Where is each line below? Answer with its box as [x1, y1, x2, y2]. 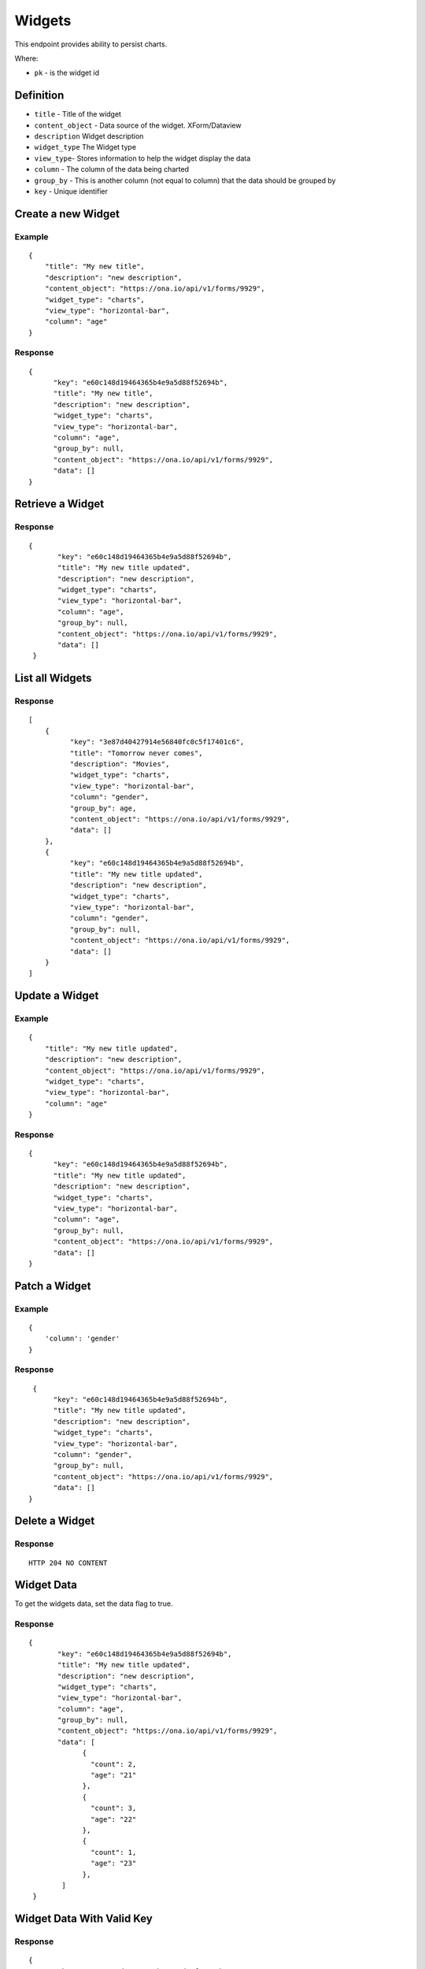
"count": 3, [91, 1804, 137, 1813]
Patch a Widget [14, 1279, 91, 1292]
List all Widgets [14, 672, 92, 685]
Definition [14, 89, 65, 102]
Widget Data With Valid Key [14, 1912, 153, 1926]
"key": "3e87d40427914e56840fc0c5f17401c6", [69, 737, 245, 747]
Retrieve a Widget [14, 497, 105, 511]
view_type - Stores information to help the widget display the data [34, 154, 251, 163]
